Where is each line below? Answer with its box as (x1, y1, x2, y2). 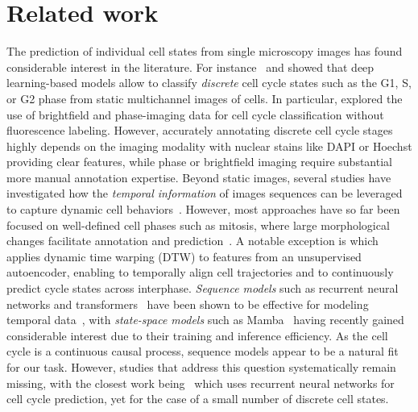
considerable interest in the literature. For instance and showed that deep (6, 58, 375, 75)
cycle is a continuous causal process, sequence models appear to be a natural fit (6, 343, 399, 360)
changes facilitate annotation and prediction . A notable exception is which (6, 232, 379, 249)
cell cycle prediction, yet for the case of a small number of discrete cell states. (6, 390, 389, 407)
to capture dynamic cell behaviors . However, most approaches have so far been (6, 201, 400, 218)
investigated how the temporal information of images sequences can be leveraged (6, 185, 403, 202)
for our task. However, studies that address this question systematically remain (6, 359, 396, 375)
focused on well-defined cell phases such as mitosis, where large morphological (6, 216, 390, 233)
